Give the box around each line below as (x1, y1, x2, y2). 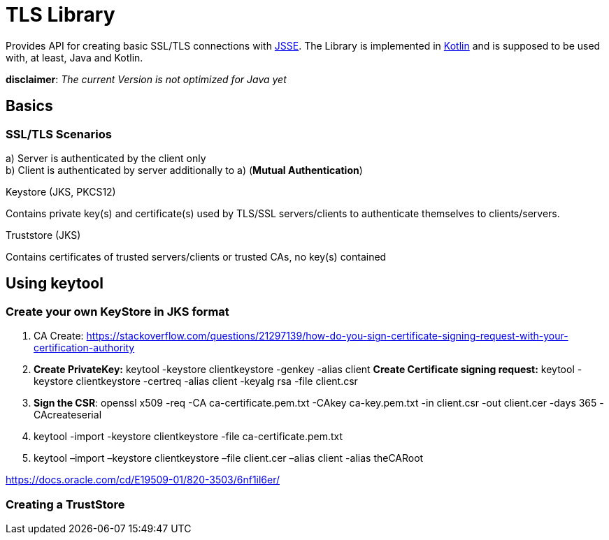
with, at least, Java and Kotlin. (6, 51, 143, 64)
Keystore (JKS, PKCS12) (6, 185, 116, 198)
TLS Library (6, 3, 115, 27)
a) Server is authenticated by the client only (6, 152, 206, 164)
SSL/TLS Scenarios (6, 126, 112, 141)
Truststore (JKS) (6, 228, 81, 241)
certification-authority (34, 342, 135, 354)
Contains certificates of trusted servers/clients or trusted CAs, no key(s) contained (6, 250, 387, 263)
